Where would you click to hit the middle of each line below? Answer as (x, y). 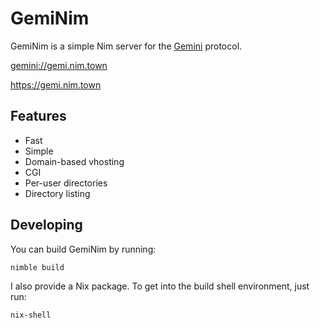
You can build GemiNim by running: (83, 249)
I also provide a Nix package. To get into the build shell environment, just (160, 286)
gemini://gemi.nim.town (59, 65)
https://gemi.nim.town (56, 84)
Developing (46, 225)
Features (38, 116)
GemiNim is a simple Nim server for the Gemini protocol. (126, 46)
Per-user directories (66, 183)
